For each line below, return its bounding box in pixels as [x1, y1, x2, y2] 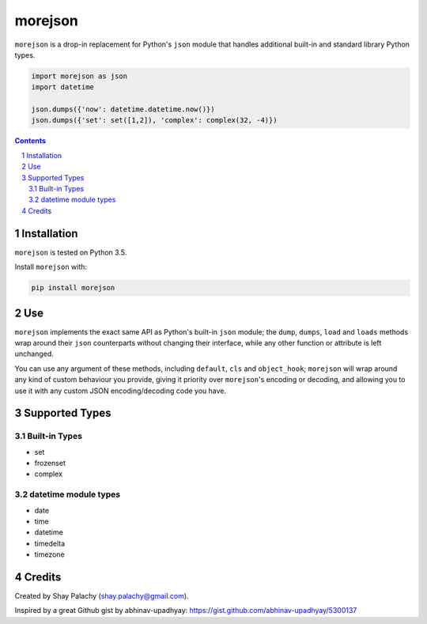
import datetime [31, 83, 95, 92]
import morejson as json [31, 71, 128, 81]
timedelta [34, 539, 66, 548]
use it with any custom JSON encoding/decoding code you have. [14, 386, 227, 395]
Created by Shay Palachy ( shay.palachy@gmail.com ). [14, 592, 189, 601]
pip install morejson [31, 283, 115, 293]
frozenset [34, 459, 66, 468]
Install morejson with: [14, 262, 87, 272]
